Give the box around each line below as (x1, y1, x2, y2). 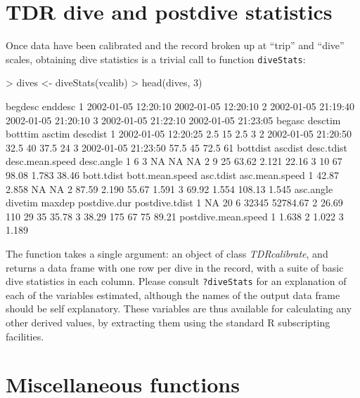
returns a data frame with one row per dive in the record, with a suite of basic (6, 260, 344, 274)
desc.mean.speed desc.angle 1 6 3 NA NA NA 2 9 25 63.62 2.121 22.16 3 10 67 (6, 154, 342, 168)
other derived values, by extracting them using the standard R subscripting (6, 314, 330, 329)
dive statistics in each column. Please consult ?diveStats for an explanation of (6, 274, 347, 288)
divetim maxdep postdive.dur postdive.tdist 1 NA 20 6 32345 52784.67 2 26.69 (6, 195, 343, 210)
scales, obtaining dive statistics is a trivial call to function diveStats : (6, 51, 306, 66)
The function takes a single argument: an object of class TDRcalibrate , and (6, 246, 328, 260)
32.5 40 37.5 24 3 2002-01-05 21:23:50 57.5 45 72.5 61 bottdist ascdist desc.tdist (6, 140, 348, 154)
